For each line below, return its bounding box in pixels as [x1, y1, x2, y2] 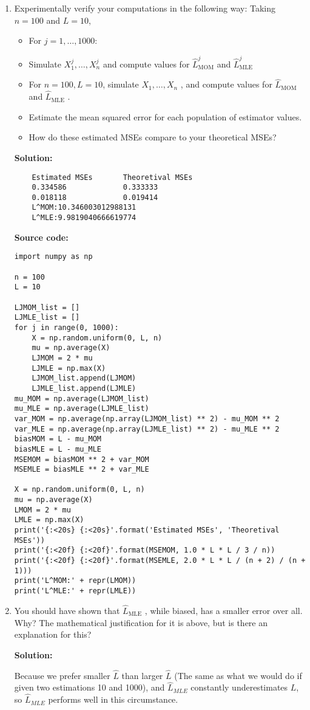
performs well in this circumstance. [48, 693, 178, 706]
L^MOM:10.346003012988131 [32, 203, 136, 212]
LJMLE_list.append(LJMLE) [32, 384, 136, 393]
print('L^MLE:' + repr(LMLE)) [14, 587, 136, 596]
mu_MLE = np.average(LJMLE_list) [14, 404, 149, 413]
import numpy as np [14, 252, 93, 261]
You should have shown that [14, 604, 120, 616]
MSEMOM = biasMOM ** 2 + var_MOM [14, 455, 149, 464]
